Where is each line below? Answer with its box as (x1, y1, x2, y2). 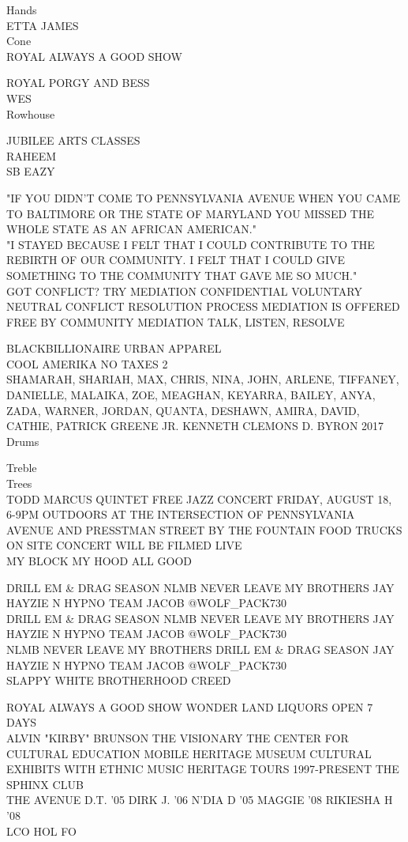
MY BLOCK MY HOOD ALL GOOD (6, 553, 192, 568)
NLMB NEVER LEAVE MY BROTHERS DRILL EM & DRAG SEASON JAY (6, 640, 395, 657)
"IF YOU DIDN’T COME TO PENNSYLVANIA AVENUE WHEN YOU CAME (6, 189, 400, 206)
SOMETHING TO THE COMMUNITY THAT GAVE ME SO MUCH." (6, 266, 357, 283)
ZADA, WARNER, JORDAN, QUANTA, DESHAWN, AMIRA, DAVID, (6, 402, 360, 418)
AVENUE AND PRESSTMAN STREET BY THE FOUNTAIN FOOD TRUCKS (6, 521, 402, 538)
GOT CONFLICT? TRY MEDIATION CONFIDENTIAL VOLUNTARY (6, 282, 363, 299)
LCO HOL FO (6, 822, 77, 839)
